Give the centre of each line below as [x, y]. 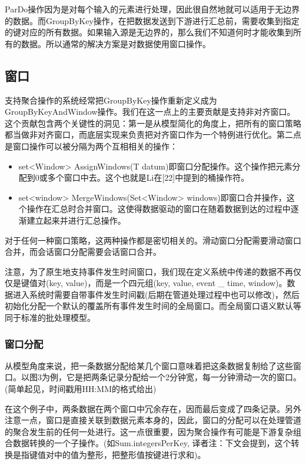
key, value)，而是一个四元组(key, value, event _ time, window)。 [168, 283]
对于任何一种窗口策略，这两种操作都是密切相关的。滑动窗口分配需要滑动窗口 [153, 240]
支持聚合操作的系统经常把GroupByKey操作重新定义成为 [111, 100]
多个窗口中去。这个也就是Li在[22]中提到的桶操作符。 [148, 177]
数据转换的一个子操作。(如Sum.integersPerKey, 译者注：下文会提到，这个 [152, 443]
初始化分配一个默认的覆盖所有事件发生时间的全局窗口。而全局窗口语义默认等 [153, 306]
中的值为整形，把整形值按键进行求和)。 [130, 455]
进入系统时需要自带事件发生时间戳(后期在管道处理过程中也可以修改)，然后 [156, 294]
